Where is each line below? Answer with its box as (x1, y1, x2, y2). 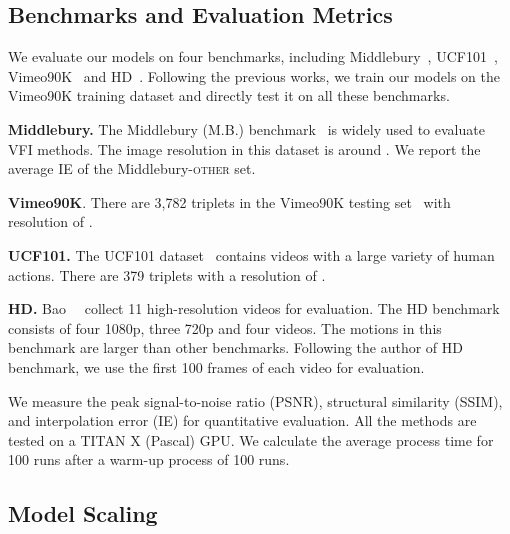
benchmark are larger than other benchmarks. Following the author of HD (8, 337, 463, 358)
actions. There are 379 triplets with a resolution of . (8, 264, 326, 285)
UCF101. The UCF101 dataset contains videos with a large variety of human (8, 244, 495, 265)
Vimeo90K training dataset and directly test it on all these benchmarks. (8, 85, 450, 106)
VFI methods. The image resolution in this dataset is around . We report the (8, 138, 481, 159)
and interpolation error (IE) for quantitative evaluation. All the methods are (8, 410, 477, 431)
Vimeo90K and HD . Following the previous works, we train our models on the (8, 65, 500, 86)
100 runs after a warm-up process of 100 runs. (8, 449, 290, 470)
